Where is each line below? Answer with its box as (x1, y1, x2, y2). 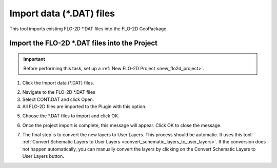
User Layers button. (22, 153, 64, 159)
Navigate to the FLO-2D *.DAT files (22, 89, 95, 95)
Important (23, 56, 46, 62)
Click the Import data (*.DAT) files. (22, 79, 94, 86)
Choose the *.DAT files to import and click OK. (22, 113, 120, 119)
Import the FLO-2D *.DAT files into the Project (9, 39, 157, 48)
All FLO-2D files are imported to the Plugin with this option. (22, 103, 147, 110)
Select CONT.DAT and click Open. (22, 96, 94, 102)
